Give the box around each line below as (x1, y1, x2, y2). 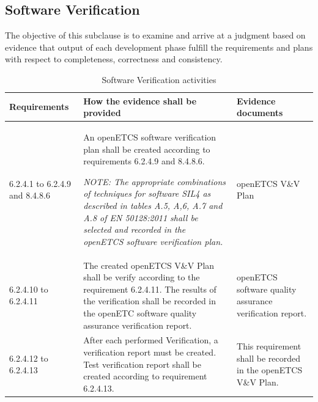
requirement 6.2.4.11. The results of (83, 282, 216, 295)
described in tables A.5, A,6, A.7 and (83, 199, 223, 211)
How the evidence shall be (83, 94, 197, 107)
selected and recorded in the (83, 223, 186, 236)
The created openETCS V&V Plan (83, 258, 215, 271)
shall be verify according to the (83, 271, 200, 283)
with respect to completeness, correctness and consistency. (5, 53, 223, 65)
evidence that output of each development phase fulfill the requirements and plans (5, 40, 313, 53)
